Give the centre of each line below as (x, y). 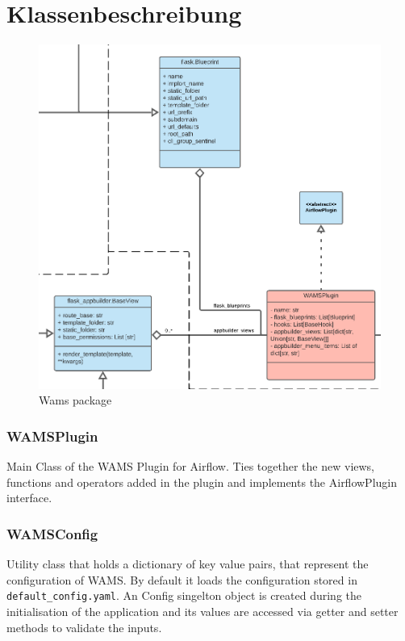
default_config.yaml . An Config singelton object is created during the (184, 595)
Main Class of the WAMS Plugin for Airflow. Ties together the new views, (191, 466)
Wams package (75, 400)
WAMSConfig (52, 533)
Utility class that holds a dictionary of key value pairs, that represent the (188, 564)
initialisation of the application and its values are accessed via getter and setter (202, 612)
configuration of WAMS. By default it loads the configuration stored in (182, 579)
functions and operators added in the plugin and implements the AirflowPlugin (202, 482)
